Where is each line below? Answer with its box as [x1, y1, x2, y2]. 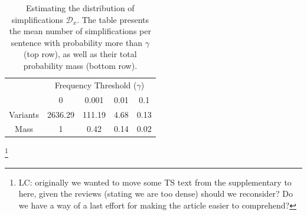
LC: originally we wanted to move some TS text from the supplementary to [18, 176, 292, 188]
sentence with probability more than [11, 36, 142, 48]
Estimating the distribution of [26, 2, 135, 14]
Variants [9, 108, 40, 120]
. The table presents [77, 13, 149, 25]
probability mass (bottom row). [23, 59, 138, 71]
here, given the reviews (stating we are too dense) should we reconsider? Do [18, 187, 293, 200]
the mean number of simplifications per [9, 25, 151, 37]
